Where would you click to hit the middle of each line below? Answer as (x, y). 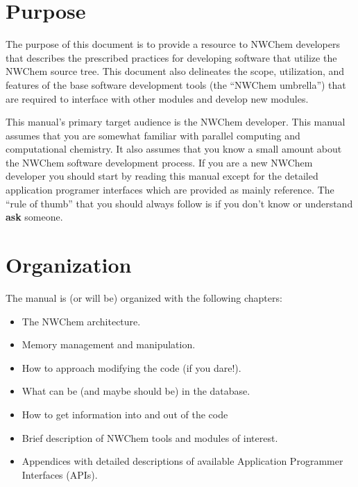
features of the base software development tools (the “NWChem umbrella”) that (176, 84)
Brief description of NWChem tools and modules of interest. (150, 437)
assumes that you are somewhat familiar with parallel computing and (153, 135)
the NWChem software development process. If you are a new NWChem (159, 162)
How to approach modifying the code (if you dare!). (131, 367)
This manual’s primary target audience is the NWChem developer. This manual (176, 122)
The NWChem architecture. (81, 321)
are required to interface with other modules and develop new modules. (157, 98)
